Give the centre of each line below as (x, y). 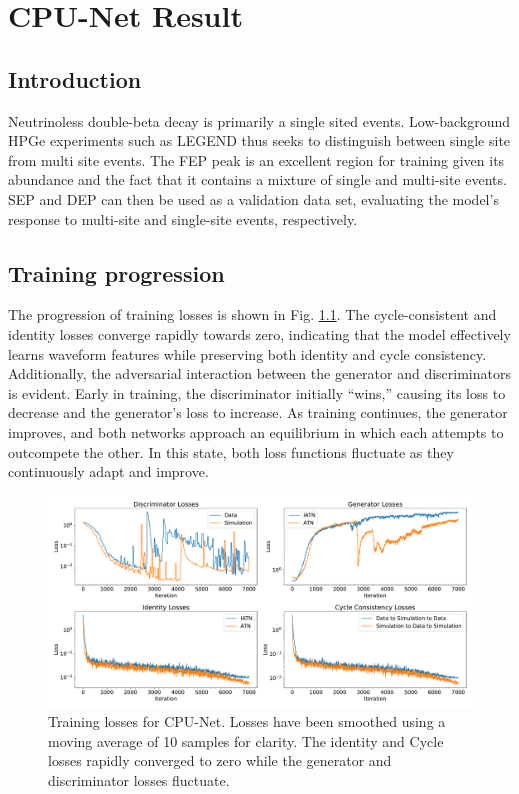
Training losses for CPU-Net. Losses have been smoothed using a (247, 721)
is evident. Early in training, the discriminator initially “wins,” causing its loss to (257, 392)
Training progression (116, 272)
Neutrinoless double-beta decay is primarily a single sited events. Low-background (259, 120)
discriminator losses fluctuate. (139, 780)
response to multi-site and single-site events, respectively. (183, 218)
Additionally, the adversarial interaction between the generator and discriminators (259, 373)
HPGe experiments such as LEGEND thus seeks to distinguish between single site (259, 140)
